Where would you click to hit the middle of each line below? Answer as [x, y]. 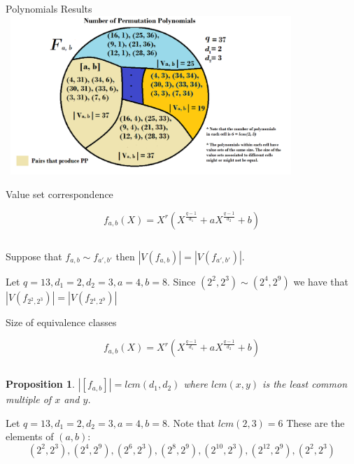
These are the [316, 422]
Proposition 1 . [40, 384]
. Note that [191, 422]
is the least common [305, 384]
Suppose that [34, 256]
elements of [30, 436]
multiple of [29, 399]
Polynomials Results [49, 8]
